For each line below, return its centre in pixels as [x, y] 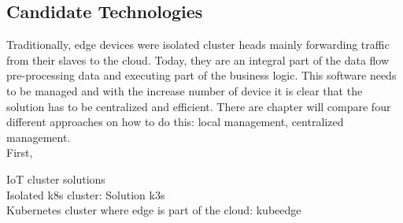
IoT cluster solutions [56, 178]
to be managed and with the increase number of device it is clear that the [185, 90]
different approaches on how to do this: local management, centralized [175, 122]
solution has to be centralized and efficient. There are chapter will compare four [199, 106]
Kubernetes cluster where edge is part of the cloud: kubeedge [154, 210]
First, [20, 152]
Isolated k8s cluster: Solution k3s [86, 194]
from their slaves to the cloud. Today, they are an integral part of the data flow [198, 59]
